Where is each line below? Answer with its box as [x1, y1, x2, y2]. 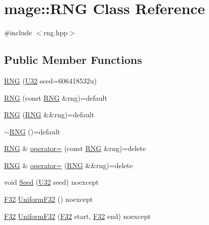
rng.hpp [43, 27, 68, 38]
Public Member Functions [4, 52, 142, 67]
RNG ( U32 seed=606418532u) [4, 75, 97, 86]
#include [4, 27, 32, 38]
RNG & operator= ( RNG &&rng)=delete [4, 160, 133, 170]
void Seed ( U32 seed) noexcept [4, 177, 99, 187]
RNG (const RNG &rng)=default [4, 92, 107, 103]
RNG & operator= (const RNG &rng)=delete [4, 143, 146, 154]
